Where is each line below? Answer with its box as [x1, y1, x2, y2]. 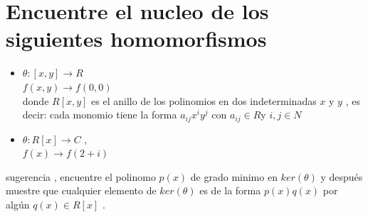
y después [320, 169, 363, 184]
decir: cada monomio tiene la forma [22, 107, 177, 122]
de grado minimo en [190, 169, 278, 184]
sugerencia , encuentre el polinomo [6, 169, 156, 184]
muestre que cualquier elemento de [6, 183, 157, 198]
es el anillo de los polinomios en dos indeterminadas [91, 93, 317, 108]
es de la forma [199, 183, 261, 198]
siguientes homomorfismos [6, 24, 267, 53]
